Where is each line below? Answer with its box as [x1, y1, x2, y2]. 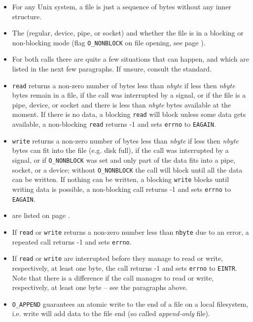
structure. [12, 11, 42, 21]
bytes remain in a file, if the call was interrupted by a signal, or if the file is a [12, 90, 246, 100]
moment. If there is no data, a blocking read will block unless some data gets [12, 109, 246, 119]
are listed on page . [12, 210, 70, 220]
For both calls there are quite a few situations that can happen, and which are [12, 54, 249, 64]
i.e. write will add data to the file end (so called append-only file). [12, 308, 210, 319]
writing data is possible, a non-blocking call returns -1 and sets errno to [12, 184, 231, 194]
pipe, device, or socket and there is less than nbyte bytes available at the [12, 99, 231, 109]
